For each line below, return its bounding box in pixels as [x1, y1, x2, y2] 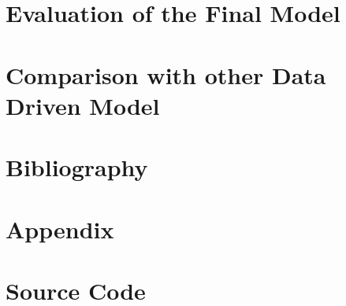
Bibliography [6, 151, 148, 183]
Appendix [6, 212, 114, 245]
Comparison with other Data [6, 58, 326, 90]
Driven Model [6, 89, 160, 121]
